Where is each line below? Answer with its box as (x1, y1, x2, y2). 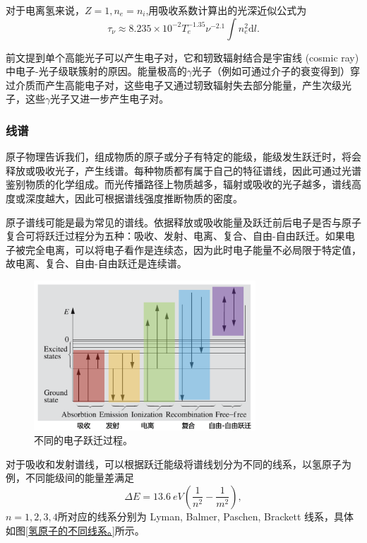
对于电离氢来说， (6, 3, 85, 17)
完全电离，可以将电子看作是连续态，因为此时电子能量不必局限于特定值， (25, 242, 361, 257)
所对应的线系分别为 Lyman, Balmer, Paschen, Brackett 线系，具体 (57, 508, 354, 523)
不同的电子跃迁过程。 (34, 433, 133, 448)
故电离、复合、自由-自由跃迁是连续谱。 (6, 256, 187, 271)
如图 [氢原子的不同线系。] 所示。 (6, 522, 145, 537)
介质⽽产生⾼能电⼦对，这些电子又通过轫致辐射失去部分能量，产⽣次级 (15, 77, 342, 92)
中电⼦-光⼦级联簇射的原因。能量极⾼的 (6, 64, 187, 78)
